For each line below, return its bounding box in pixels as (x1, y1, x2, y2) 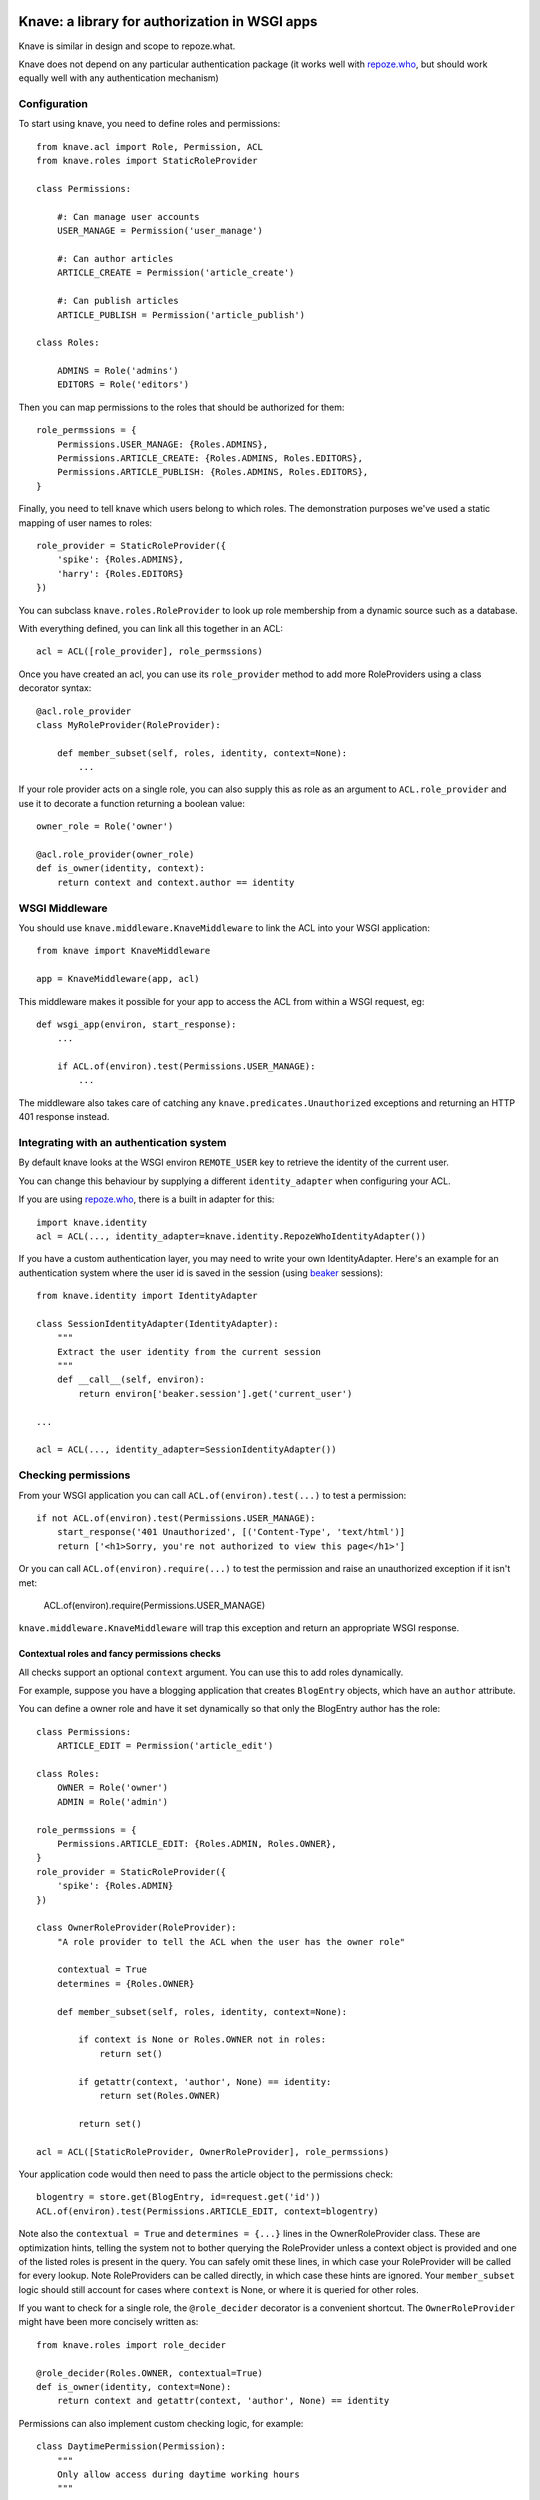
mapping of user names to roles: (18, 516, 153, 529)
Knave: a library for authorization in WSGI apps (18, 13, 318, 30)
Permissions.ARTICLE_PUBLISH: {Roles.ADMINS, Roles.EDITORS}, (56, 466, 369, 478)
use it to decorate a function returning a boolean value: (18, 797, 245, 809)
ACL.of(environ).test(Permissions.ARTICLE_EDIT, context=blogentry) (36, 2205, 379, 2217)
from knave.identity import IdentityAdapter (36, 1290, 259, 1302)
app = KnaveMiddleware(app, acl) (36, 973, 200, 985)
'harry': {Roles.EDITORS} (56, 568, 185, 579)
